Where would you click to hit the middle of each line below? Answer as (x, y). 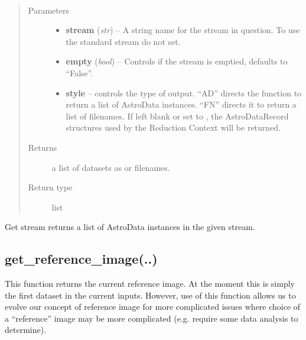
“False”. (79, 72)
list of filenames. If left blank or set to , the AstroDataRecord (177, 116)
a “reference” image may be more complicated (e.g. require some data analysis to (152, 318)
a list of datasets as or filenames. (111, 167)
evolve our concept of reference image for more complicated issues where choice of (153, 307)
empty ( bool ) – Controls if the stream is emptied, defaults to (177, 61)
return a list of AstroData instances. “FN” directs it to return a (181, 104)
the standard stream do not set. (123, 41)
